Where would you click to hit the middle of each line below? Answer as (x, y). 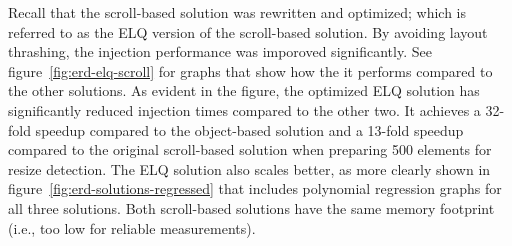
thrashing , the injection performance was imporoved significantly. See (220, 51)
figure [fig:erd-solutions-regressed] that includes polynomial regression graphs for (255, 188)
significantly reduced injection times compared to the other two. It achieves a (244, 109)
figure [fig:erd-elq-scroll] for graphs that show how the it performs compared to (250, 70)
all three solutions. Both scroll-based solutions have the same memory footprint (251, 207)
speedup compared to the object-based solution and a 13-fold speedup (249, 129)
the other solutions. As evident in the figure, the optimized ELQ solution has (244, 90)
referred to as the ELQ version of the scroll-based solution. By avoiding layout (248, 31)
